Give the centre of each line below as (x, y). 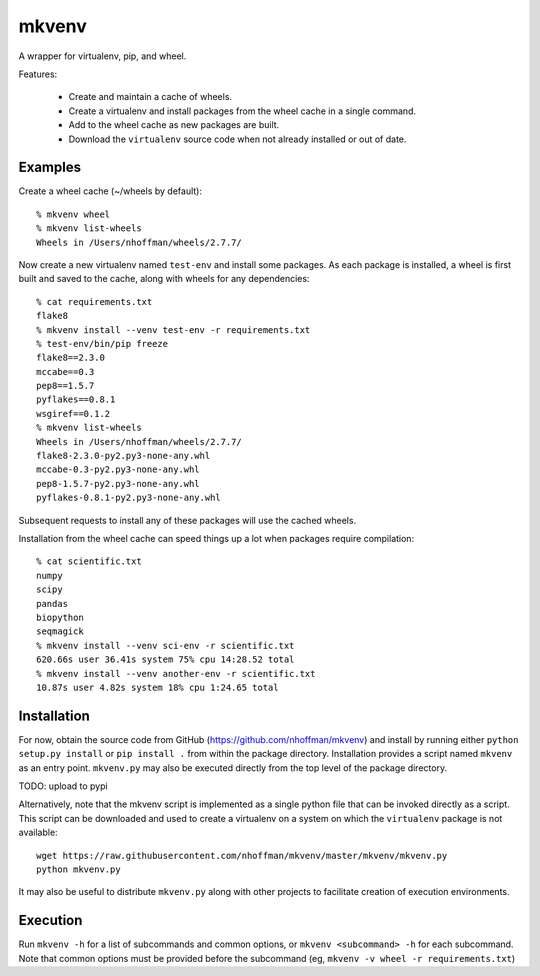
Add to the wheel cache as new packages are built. (174, 125)
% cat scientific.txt (89, 561)
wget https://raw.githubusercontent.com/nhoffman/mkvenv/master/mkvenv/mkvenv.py (242, 855)
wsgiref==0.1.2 (73, 413)
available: (38, 832)
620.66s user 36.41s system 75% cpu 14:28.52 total (165, 659)
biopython (60, 617)
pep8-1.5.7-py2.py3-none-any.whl (118, 483)
